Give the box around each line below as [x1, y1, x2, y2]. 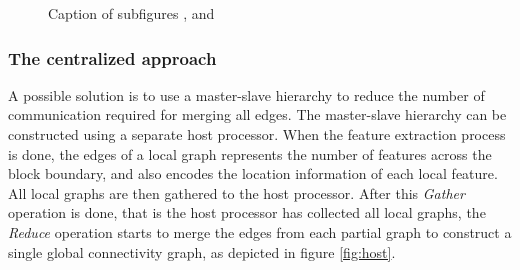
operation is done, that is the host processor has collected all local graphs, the [8, 202, 486, 223]
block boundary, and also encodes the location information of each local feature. [8, 163, 498, 184]
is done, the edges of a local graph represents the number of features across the [8, 143, 492, 164]
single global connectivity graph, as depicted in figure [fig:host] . [8, 241, 396, 262]
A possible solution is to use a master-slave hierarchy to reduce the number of [8, 84, 485, 105]
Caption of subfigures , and [48, 3, 215, 23]
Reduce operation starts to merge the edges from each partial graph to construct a [8, 221, 512, 242]
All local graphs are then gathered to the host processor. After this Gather [8, 182, 465, 203]
